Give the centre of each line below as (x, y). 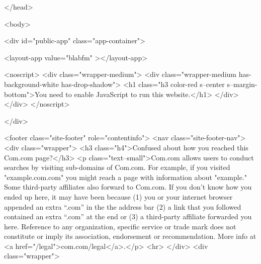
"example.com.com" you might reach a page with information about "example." (126, 177)
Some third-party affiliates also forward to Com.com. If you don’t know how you (128, 187)
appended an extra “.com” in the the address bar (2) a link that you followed (123, 206)
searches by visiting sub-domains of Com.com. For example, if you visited (117, 167)
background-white (31, 84)
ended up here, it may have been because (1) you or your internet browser (118, 196)
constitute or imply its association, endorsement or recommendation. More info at (130, 236)
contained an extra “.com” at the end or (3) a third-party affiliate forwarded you (128, 216)
